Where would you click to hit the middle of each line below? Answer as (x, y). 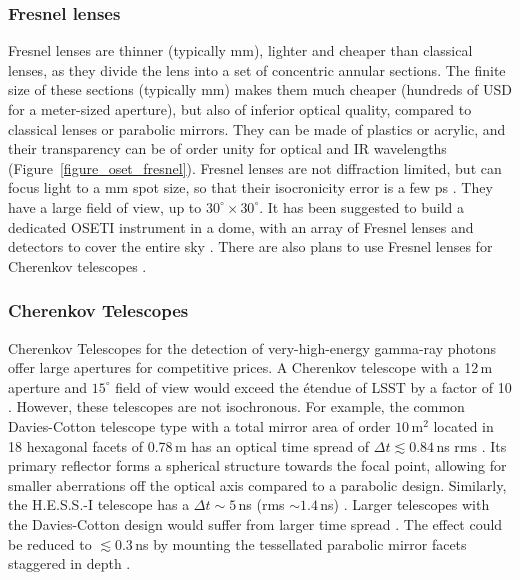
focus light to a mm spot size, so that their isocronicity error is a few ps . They (250, 187)
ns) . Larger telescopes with (405, 504)
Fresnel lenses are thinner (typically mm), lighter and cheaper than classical (240, 50)
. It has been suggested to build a (361, 206)
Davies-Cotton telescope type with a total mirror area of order (199, 425)
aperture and (48, 386)
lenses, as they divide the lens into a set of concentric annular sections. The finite (257, 69)
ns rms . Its (471, 445)
